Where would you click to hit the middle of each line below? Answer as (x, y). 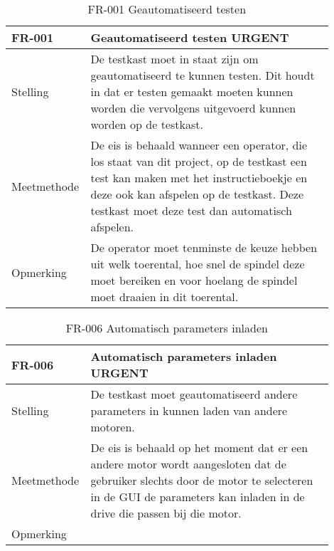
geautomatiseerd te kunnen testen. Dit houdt (203, 75)
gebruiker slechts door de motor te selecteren (202, 480)
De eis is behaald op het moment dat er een (199, 447)
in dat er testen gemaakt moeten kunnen (192, 91)
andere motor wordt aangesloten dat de (188, 464)
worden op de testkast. (147, 124)
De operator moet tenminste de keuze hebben (204, 247)
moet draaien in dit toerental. (165, 297)
